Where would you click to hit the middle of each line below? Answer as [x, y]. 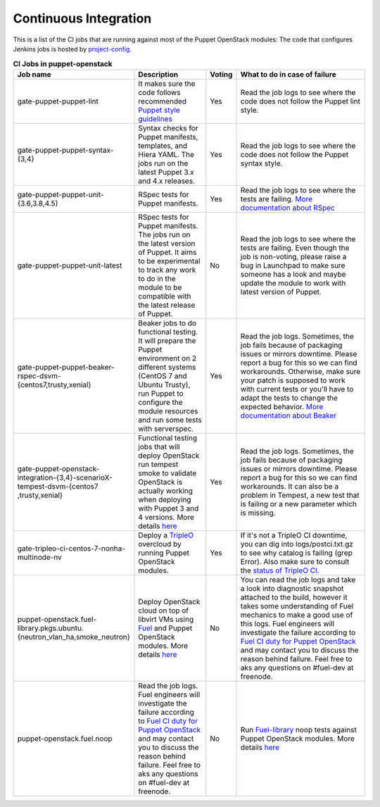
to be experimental [169, 261]
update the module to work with [293, 283]
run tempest [158, 464]
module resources [168, 411]
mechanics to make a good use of [297, 615]
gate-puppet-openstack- [58, 468]
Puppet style [159, 110]
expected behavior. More [282, 406]
